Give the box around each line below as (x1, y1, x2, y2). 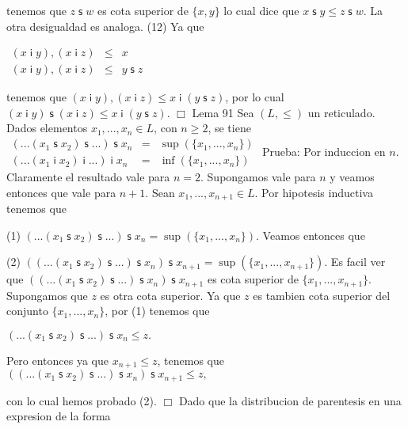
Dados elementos (6, 120, 88, 136)
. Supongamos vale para (200, 169, 316, 185)
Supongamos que (6, 287, 88, 303)
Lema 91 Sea (192, 104, 254, 120)
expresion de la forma (6, 408, 111, 424)
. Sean (145, 184, 175, 200)
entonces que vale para (6, 184, 116, 200)
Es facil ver (330, 253, 386, 270)
